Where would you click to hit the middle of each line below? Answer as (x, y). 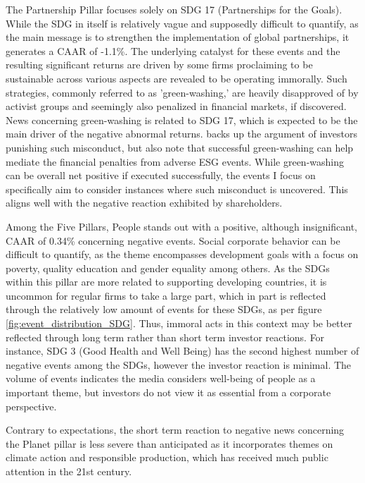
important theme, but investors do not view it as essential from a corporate (168, 392)
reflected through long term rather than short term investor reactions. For (165, 337)
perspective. (31, 406)
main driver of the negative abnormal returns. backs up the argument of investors (181, 134)
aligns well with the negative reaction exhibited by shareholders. (144, 203)
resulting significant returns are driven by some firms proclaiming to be (159, 65)
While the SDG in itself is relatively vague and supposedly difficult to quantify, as (182, 23)
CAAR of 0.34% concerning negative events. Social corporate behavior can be (173, 240)
